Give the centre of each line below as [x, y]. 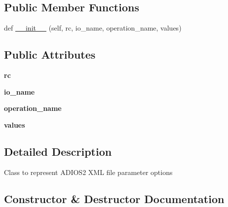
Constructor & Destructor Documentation [114, 198]
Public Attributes [50, 54]
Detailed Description [58, 151]
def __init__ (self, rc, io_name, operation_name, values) [93, 28]
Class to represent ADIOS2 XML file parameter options [88, 172]
